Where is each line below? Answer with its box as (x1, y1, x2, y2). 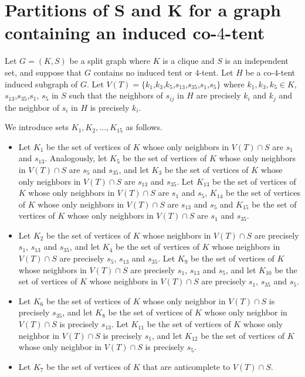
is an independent (225, 55, 289, 67)
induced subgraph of (5, 77, 78, 90)
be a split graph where (69, 55, 151, 67)
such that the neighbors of (69, 89, 163, 101)
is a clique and (162, 55, 215, 67)
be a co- (245, 66, 274, 78)
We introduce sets (5, 121, 69, 133)
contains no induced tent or (93, 66, 192, 78)
